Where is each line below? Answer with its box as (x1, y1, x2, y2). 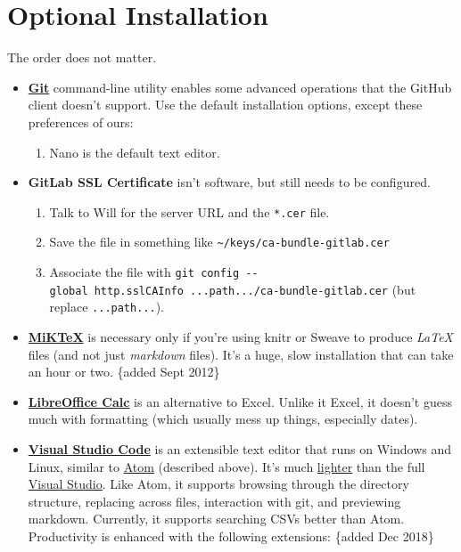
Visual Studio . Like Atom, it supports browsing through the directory (28, 475, 409, 493)
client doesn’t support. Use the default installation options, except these (28, 95, 423, 114)
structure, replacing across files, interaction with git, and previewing (28, 491, 401, 510)
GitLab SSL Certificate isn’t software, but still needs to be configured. (28, 173, 431, 191)
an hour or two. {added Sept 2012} (28, 362, 220, 381)
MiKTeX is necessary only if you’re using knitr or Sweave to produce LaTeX (28, 327, 454, 345)
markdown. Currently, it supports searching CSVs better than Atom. (28, 509, 405, 528)
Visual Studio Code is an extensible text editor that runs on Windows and (28, 439, 452, 458)
